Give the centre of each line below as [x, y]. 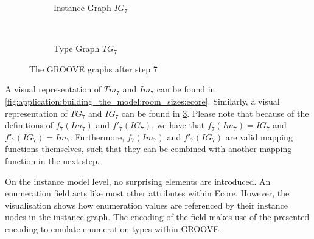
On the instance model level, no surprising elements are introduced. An [138, 181]
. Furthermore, [97, 137]
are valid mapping [259, 137]
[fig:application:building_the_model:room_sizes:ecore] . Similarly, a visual [142, 101]
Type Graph [77, 48]
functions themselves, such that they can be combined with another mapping [148, 149]
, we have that [178, 125]
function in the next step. [52, 160]
